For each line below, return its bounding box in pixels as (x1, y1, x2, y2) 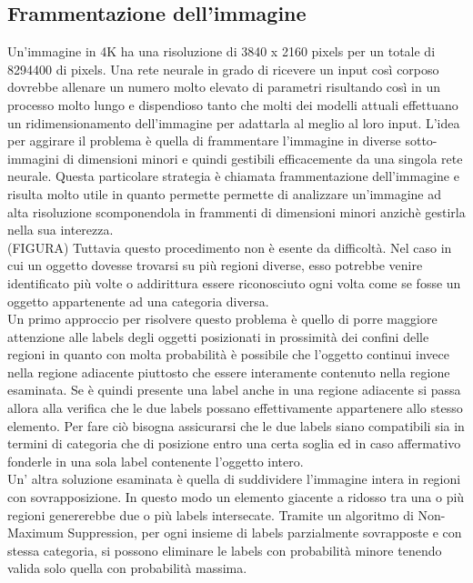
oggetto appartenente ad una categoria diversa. (7, 291, 269, 310)
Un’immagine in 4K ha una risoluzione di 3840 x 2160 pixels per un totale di (7, 42, 436, 61)
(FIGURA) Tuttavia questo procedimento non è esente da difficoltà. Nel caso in (7, 237, 452, 256)
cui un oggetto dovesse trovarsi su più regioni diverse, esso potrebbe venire (7, 256, 423, 275)
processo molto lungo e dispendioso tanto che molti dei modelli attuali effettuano (7, 95, 458, 114)
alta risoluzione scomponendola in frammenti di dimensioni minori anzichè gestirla (7, 202, 466, 221)
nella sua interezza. (7, 220, 114, 239)
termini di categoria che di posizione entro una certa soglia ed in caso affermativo (7, 434, 461, 453)
